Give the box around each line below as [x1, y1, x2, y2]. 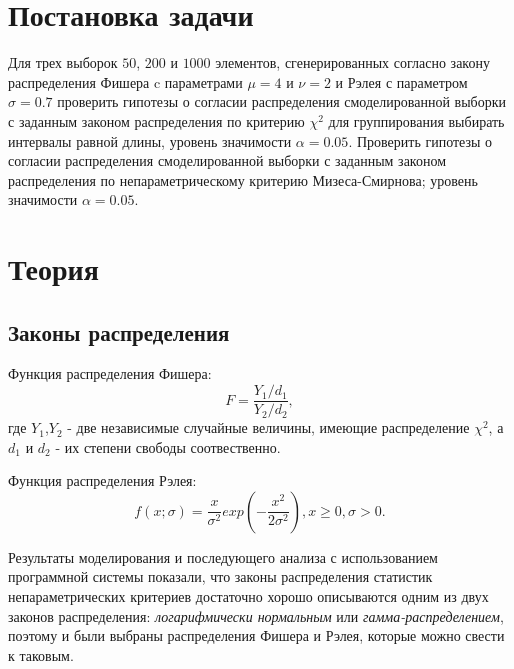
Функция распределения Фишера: [8, 363, 212, 384]
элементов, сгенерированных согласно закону [215, 52, 490, 73]
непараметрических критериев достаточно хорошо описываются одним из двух [8, 586, 489, 607]
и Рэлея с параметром [335, 71, 468, 92]
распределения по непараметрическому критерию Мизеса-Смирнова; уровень [8, 169, 478, 190]
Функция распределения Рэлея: [8, 470, 197, 491]
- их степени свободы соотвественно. [55, 436, 281, 457]
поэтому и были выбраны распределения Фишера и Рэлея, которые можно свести [8, 625, 505, 646]
